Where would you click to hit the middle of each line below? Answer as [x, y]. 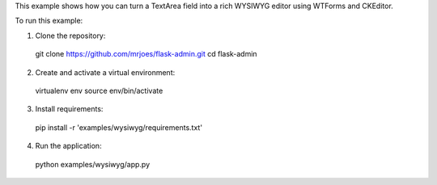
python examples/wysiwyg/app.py [93, 164]
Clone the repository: [70, 36]
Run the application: [68, 146]
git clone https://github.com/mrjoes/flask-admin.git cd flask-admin [146, 54]
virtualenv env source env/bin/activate [99, 90]
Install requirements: [69, 109]
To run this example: [49, 21]
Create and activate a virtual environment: [105, 72]
